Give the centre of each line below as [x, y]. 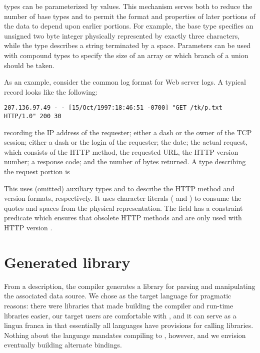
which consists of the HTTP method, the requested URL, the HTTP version [121, 151]
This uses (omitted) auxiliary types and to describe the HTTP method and [119, 188]
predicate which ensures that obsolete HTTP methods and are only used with [123, 218]
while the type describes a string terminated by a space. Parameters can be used [127, 45]
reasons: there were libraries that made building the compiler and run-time [119, 305]
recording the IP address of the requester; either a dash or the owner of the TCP [128, 132]
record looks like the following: [51, 91]
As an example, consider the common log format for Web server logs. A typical [125, 82]
